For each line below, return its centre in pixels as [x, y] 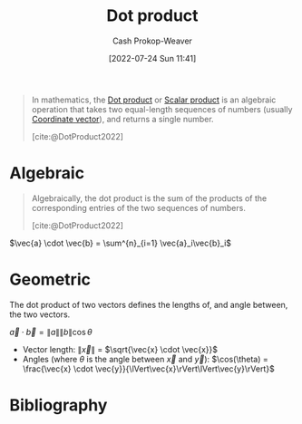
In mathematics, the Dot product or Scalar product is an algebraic [154, 100]
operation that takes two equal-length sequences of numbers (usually [162, 109]
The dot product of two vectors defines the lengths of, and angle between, [149, 304]
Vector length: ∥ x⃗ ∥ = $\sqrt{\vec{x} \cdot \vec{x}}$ [120, 349]
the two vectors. [40, 314]
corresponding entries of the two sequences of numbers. [139, 207]
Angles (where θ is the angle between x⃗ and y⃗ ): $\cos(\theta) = [146, 359]
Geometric [50, 279]
